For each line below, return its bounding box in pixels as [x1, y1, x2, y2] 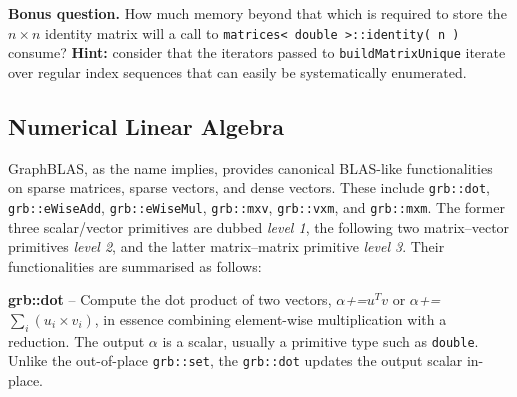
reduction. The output [8, 330, 145, 351]
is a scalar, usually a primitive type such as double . [162, 330, 479, 351]
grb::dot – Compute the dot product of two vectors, [8, 289, 332, 310]
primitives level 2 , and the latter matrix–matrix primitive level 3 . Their [8, 236, 445, 257]
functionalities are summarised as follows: [8, 255, 262, 276]
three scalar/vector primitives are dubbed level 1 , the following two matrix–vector [8, 216, 510, 237]
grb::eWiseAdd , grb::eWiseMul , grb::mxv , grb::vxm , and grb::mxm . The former [8, 196, 505, 217]
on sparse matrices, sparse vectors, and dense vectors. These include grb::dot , [8, 177, 490, 198]
